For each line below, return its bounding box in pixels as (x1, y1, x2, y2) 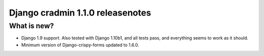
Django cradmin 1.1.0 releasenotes (9, 7, 152, 18)
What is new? (9, 21, 54, 30)
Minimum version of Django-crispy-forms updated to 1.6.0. (21, 42, 139, 48)
